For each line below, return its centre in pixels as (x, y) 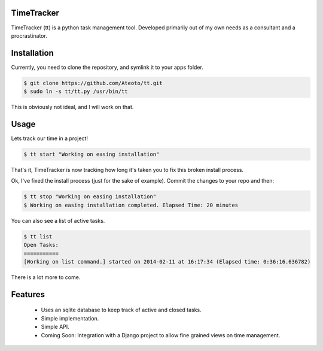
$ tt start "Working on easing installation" (92, 155)
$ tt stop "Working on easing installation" (90, 197)
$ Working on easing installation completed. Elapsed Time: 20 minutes (131, 205)
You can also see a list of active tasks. (58, 220)
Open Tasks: (41, 245)
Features (28, 294)
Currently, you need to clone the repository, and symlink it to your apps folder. (107, 67)
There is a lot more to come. (46, 277)
